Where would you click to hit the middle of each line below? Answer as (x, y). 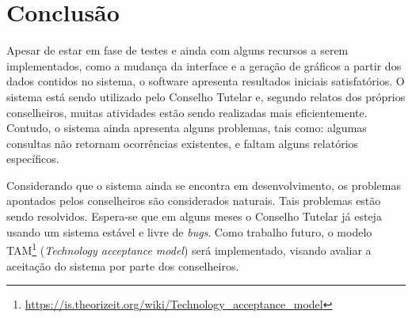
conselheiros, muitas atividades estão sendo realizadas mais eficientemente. (187, 112)
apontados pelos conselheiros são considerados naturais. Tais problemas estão (194, 201)
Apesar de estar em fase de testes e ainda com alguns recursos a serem (177, 50)
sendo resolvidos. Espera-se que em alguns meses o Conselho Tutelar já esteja (194, 216)
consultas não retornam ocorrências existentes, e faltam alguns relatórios (183, 143)
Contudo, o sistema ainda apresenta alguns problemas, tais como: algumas (187, 128)
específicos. (33, 159)
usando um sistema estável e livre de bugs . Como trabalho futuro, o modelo (189, 231)
